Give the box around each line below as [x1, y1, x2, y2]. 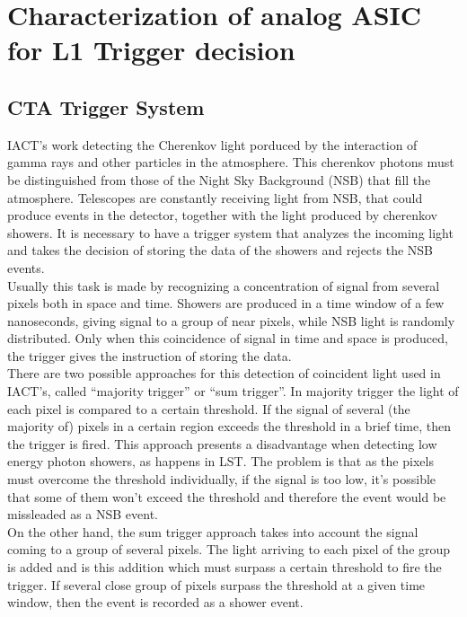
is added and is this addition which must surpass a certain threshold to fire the [7, 558, 442, 577]
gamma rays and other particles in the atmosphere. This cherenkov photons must [7, 153, 454, 172]
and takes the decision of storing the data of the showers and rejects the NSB [7, 241, 434, 260]
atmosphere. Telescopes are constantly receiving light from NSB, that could [7, 188, 423, 207]
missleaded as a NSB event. [7, 505, 158, 524]
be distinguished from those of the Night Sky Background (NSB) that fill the [7, 170, 431, 189]
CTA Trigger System [7, 93, 205, 120]
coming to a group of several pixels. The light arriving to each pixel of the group [7, 540, 451, 559]
